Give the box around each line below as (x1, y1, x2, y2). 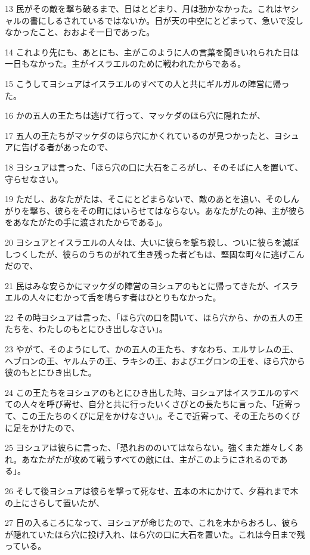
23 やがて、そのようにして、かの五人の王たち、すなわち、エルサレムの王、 (5, 343, 299, 355)
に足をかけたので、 (5, 421, 80, 433)
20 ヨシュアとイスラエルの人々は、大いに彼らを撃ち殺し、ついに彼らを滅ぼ (5, 235, 299, 248)
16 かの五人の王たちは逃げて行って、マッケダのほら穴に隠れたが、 (5, 109, 265, 122)
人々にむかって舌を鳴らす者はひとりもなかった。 (29, 291, 221, 303)
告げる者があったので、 (21, 141, 113, 153)
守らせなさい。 (5, 172, 63, 185)
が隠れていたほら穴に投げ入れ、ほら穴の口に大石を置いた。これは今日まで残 (5, 528, 305, 540)
